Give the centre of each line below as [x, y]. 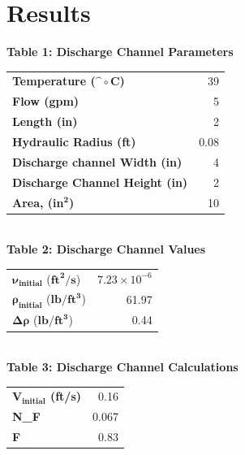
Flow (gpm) [46, 101]
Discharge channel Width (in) [97, 161]
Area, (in [38, 202]
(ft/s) [66, 396]
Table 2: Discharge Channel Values [106, 249]
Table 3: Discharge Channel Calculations [122, 367]
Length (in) [45, 121]
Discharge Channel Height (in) [100, 182]
